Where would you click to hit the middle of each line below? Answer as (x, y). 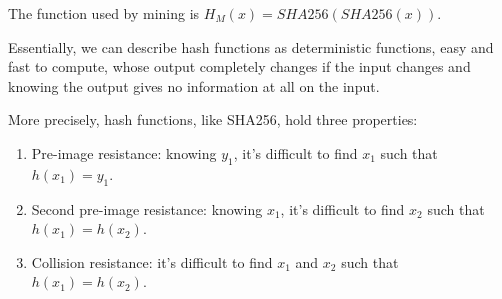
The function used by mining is (104, 13)
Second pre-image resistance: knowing (147, 208)
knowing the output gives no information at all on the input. (194, 85)
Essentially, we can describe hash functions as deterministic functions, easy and (251, 46)
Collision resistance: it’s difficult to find (152, 261)
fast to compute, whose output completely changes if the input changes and (239, 66)
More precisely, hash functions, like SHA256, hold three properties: (213, 119)
